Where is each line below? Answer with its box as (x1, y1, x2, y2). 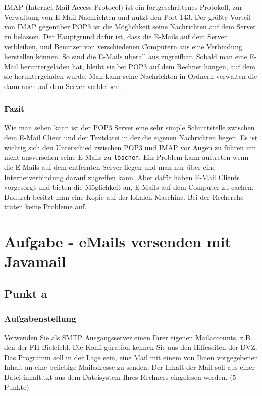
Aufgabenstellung (4, 312, 76, 325)
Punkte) (4, 381, 29, 392)
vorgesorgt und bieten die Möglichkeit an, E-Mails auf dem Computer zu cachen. (4, 182, 254, 192)
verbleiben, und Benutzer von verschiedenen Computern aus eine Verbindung (4, 41, 242, 52)
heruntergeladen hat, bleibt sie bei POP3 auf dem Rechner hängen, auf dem (20, 61, 255, 71)
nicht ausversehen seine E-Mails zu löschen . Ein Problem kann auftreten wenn (4, 152, 249, 162)
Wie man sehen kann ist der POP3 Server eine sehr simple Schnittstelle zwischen (4, 122, 255, 133)
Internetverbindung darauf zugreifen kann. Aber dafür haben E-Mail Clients (4, 171, 240, 182)
